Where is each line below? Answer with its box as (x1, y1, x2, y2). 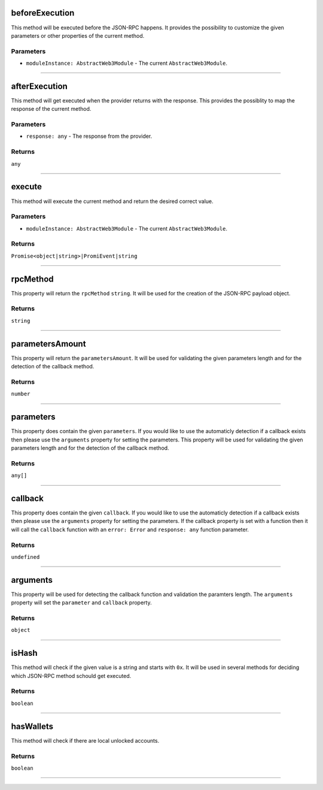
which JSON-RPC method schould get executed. (11, 672, 132, 679)
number (11, 391, 31, 398)
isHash (11, 648, 38, 658)
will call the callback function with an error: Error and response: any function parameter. (11, 526, 249, 533)
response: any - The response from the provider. (26, 132, 153, 140)
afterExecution (11, 81, 68, 91)
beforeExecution (11, 8, 75, 18)
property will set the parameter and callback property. (11, 599, 152, 606)
